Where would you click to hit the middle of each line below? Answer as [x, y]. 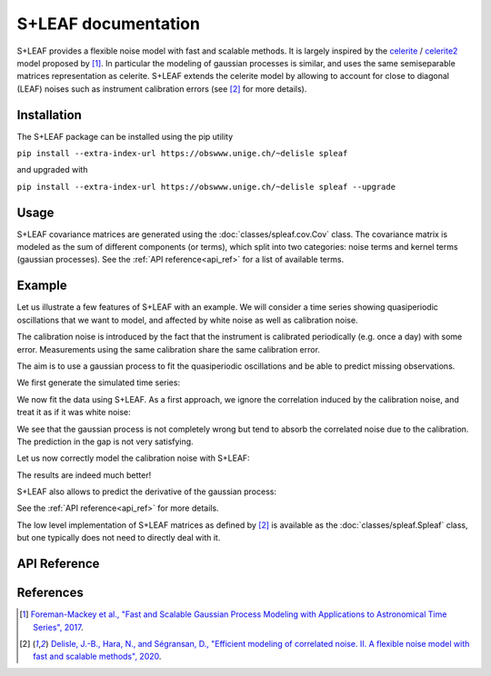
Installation [49, 115]
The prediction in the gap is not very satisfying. [105, 442]
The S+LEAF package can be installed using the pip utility [125, 136]
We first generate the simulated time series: [99, 383]
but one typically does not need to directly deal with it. [119, 538]
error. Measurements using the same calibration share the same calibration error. [168, 349]
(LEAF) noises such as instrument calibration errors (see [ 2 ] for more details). [162, 89]
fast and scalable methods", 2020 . [97, 656]
